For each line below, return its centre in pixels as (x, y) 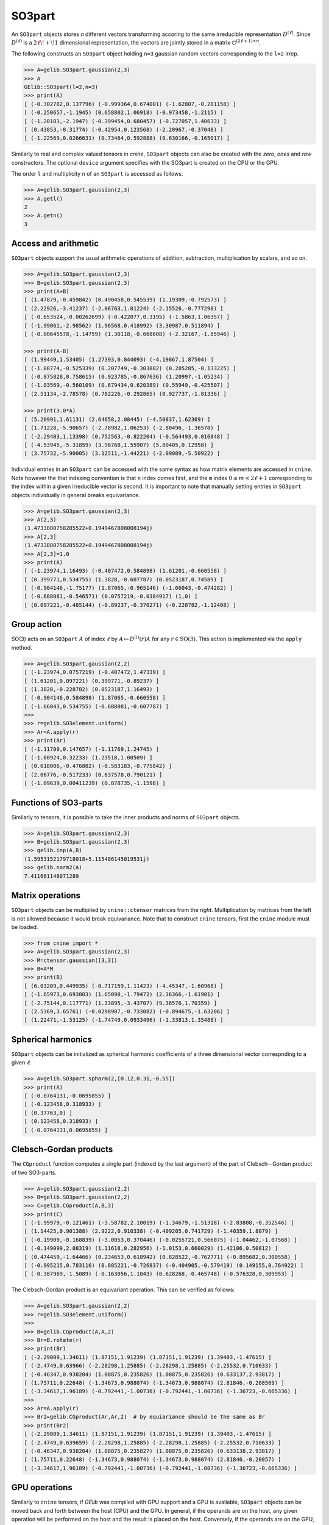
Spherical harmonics (52, 1039)
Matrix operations (46, 896)
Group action (37, 624)
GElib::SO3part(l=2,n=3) (61, 87)
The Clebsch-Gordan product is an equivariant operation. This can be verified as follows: (123, 1290)
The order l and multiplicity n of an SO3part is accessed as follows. (97, 174)
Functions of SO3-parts (57, 802)
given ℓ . (21, 1063)
